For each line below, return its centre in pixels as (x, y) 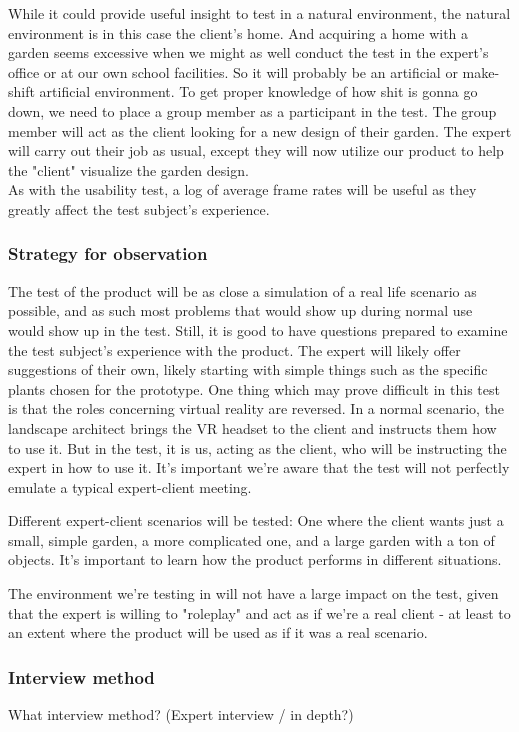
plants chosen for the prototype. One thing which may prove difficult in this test (254, 388)
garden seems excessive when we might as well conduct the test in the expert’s (248, 52)
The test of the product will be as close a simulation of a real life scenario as (242, 290)
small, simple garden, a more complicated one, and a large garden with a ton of (251, 539)
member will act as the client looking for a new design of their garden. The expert (260, 130)
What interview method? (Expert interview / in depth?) (181, 714)
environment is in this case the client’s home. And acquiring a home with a (238, 32)
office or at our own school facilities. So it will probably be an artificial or (233, 71)
